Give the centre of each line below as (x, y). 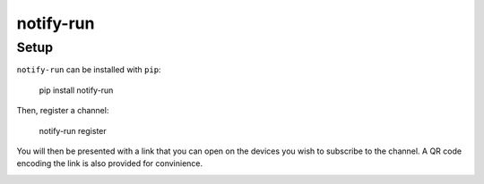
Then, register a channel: (63, 111)
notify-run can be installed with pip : (89, 70)
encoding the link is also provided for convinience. (110, 163)
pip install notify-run (76, 90)
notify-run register (73, 130)
